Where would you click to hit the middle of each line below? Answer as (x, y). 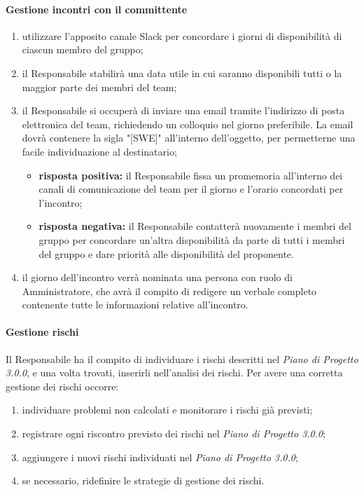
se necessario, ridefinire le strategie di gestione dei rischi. (143, 480)
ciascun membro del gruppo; (83, 49)
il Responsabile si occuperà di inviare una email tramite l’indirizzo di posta (183, 110)
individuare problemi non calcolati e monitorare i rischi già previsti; (167, 410)
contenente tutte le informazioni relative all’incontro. (135, 305)
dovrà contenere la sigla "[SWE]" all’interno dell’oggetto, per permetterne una (189, 138)
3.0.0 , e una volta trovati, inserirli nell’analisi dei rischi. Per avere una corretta (174, 373)
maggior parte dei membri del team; (99, 87)
